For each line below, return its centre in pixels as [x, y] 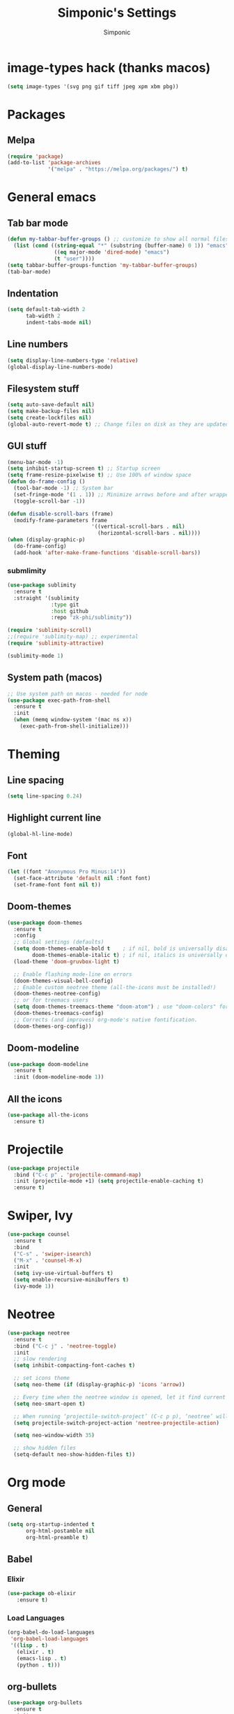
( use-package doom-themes [45, 923]
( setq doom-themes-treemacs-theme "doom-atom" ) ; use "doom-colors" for [121, 1007]
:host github [70, 611]
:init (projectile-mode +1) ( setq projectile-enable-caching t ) [109, 1181]
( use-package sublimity [42, 585]
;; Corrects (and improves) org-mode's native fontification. [106, 1020]
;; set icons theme [42, 1378]
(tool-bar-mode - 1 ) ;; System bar [63, 488]
